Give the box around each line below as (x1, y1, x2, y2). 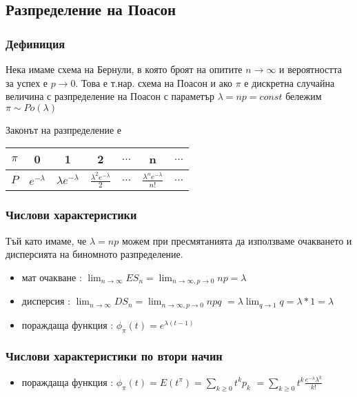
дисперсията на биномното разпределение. (6, 247, 183, 261)
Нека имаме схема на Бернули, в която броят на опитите (6, 62, 243, 76)
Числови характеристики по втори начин (6, 347, 223, 365)
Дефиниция (6, 34, 65, 52)
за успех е (6, 75, 48, 90)
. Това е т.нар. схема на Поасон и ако (75, 75, 233, 90)
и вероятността (279, 62, 342, 76)
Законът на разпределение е (6, 122, 122, 136)
